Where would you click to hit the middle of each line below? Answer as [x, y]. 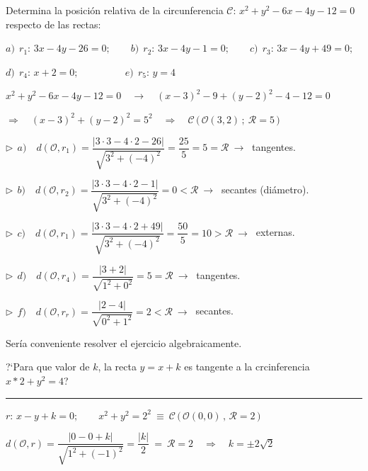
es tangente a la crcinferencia [247, 367]
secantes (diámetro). [265, 189]
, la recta [117, 367]
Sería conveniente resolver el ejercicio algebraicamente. [124, 342]
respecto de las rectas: [53, 24]
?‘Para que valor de [48, 367]
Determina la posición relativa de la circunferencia [115, 10]
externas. [275, 232]
